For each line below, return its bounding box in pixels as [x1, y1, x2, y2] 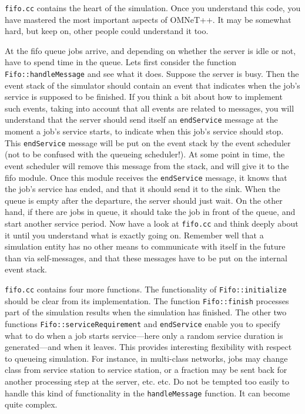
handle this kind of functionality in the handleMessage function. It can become [5, 386, 290, 399]
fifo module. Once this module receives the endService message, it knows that [5, 171, 287, 183]
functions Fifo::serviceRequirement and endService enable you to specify [5, 317, 281, 329]
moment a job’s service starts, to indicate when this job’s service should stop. [5, 125, 284, 137]
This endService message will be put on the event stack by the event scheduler [5, 136, 291, 149]
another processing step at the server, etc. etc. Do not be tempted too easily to [5, 375, 290, 387]
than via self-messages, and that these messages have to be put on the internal [5, 251, 287, 264]
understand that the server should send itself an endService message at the [5, 113, 278, 126]
